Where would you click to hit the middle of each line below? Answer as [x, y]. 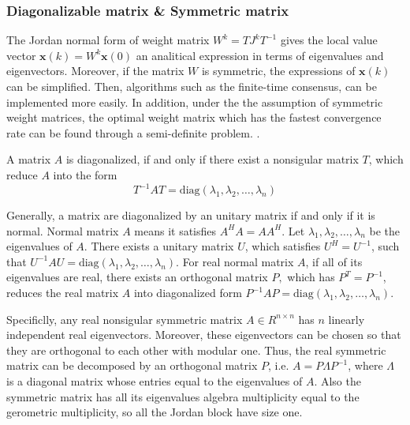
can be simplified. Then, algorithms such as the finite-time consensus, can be [192, 86]
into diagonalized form [188, 293]
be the [385, 230]
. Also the [337, 381]
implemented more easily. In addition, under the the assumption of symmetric [195, 102]
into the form [85, 174]
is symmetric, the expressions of [278, 71]
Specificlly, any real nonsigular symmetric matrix [125, 319]
